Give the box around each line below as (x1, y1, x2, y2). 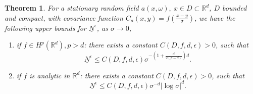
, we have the (194, 12, 235, 23)
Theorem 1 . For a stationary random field (5, 3, 139, 13)
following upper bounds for (5, 22, 86, 33)
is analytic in (29, 70, 70, 80)
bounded (222, 3, 247, 13)
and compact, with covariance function (5, 12, 123, 23)
